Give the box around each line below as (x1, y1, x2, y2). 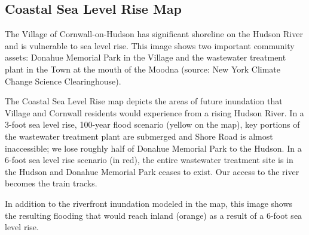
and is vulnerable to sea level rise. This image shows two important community (5, 39, 295, 52)
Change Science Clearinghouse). (5, 74, 121, 87)
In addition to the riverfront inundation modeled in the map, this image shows (5, 197, 293, 209)
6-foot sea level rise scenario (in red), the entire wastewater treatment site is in (5, 153, 293, 166)
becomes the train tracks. (5, 177, 97, 189)
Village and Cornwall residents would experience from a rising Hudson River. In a (5, 106, 304, 119)
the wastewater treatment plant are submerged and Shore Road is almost (5, 129, 273, 142)
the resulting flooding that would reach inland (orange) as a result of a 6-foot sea (5, 209, 302, 221)
